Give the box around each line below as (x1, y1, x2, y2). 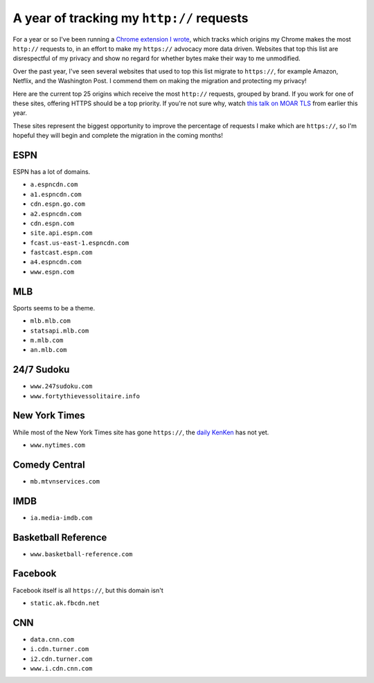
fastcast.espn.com (30, 249, 93, 256)
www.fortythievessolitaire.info (30, 392, 140, 400)
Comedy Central (12, 459, 86, 470)
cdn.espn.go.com (30, 200, 86, 208)
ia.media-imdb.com (30, 513, 93, 522)
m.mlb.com (30, 336, 64, 344)
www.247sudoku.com (30, 382, 93, 391)
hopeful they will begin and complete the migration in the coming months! (12, 132, 223, 140)
